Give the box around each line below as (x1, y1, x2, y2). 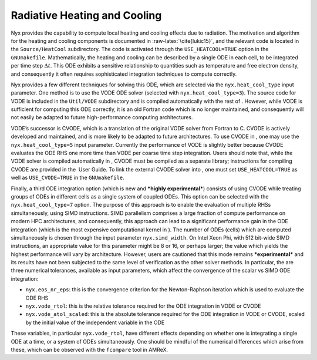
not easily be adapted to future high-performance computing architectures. (11, 114, 193, 121)
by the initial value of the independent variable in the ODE (25, 319, 165, 326)
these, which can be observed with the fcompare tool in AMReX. (11, 346, 168, 353)
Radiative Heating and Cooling (11, 9, 162, 22)
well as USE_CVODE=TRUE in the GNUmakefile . (11, 174, 124, 181)
